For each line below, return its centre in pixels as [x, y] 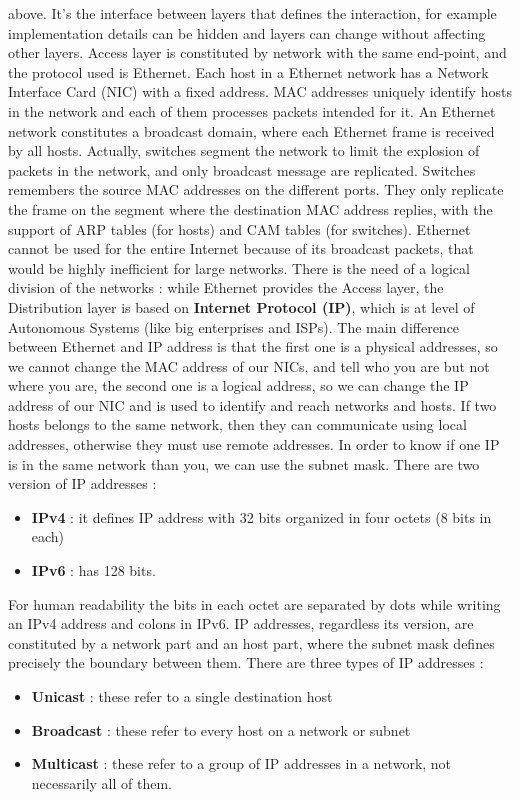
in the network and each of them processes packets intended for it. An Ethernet [252, 110]
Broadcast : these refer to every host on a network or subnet [221, 729]
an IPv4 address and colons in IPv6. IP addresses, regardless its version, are [241, 623]
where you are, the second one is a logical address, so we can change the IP [238, 385]
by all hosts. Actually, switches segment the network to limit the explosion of [244, 150]
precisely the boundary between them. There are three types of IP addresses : [246, 662]
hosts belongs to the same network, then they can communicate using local [237, 424]
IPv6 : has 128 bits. [93, 570]
